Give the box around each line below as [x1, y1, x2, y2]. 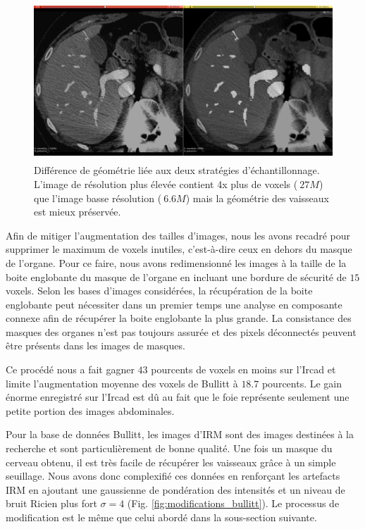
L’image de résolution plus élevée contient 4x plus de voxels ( [34, 176, 298, 191]
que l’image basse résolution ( [34, 190, 162, 205]
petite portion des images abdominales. [6, 403, 175, 418]
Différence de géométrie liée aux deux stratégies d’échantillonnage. [34, 163, 320, 178]
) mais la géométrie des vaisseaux [185, 190, 329, 205]
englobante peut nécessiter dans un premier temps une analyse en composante [6, 297, 342, 311]
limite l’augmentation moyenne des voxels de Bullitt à [6, 375, 238, 390]
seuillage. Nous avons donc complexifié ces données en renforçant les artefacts [6, 468, 340, 483]
